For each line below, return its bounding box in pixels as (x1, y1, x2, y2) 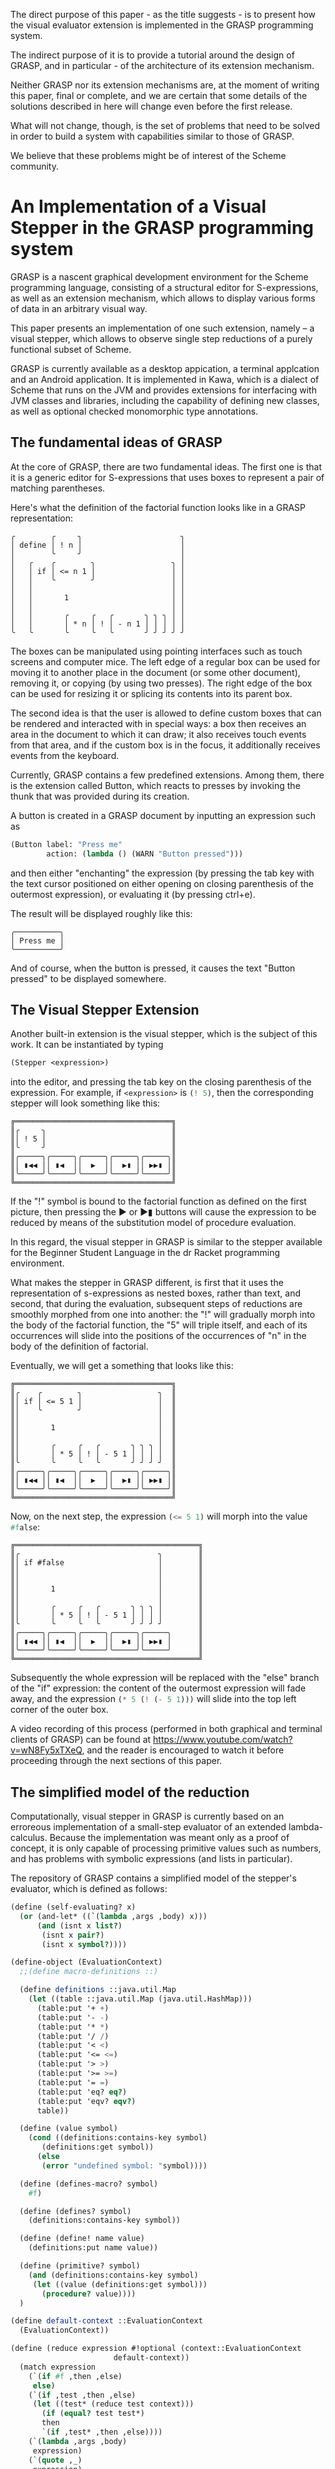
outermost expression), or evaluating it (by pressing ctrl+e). (10, 888, 256, 900)
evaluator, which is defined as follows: (10, 1883, 168, 1894)
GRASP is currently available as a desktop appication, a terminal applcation (10, 362, 320, 374)
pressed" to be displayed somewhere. (10, 972, 167, 984)
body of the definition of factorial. (10, 1340, 149, 1353)
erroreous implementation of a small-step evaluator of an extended (10, 1821, 287, 1833)
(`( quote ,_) (28, 2455, 83, 2465)
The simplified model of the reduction (10, 1784, 250, 1801)
